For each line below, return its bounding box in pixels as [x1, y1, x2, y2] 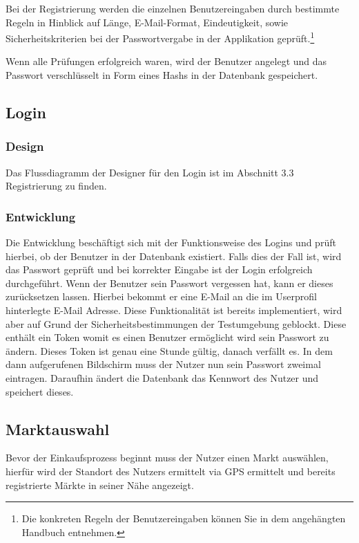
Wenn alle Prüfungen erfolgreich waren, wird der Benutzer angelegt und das [6, 54, 327, 68]
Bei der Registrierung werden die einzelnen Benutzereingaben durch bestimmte [6, 1, 340, 15]
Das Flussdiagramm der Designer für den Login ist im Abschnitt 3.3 [6, 165, 294, 179]
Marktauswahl [6, 418, 110, 439]
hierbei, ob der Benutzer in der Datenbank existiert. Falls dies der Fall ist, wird [6, 248, 342, 263]
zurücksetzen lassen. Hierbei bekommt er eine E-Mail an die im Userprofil [6, 289, 317, 304]
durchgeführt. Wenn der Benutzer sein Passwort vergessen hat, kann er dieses [6, 275, 333, 290]
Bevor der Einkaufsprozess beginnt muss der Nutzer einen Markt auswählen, [6, 450, 329, 465]
